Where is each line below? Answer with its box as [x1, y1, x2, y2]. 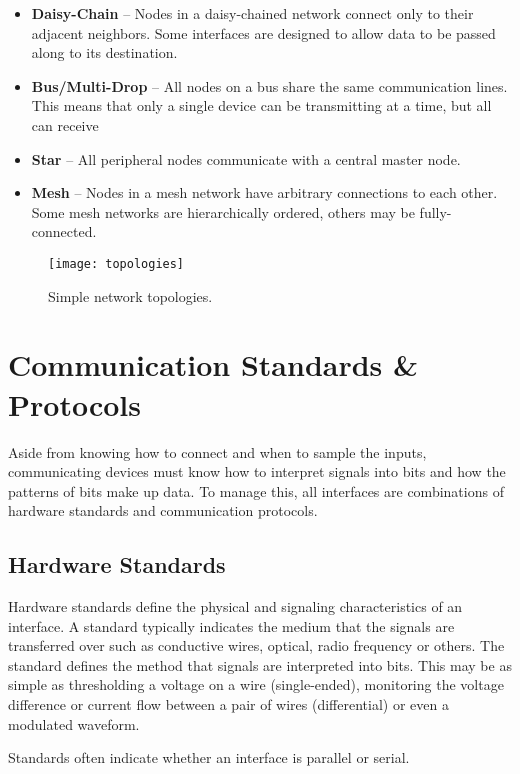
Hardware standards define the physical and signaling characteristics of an [8, 596, 463, 617]
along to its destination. [31, 42, 178, 63]
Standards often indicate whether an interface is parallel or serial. [8, 747, 410, 768]
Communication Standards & [8, 344, 419, 385]
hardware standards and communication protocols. [8, 500, 318, 521]
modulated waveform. [8, 713, 140, 734]
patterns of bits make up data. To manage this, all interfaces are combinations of [8, 480, 504, 501]
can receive [31, 114, 99, 135]
